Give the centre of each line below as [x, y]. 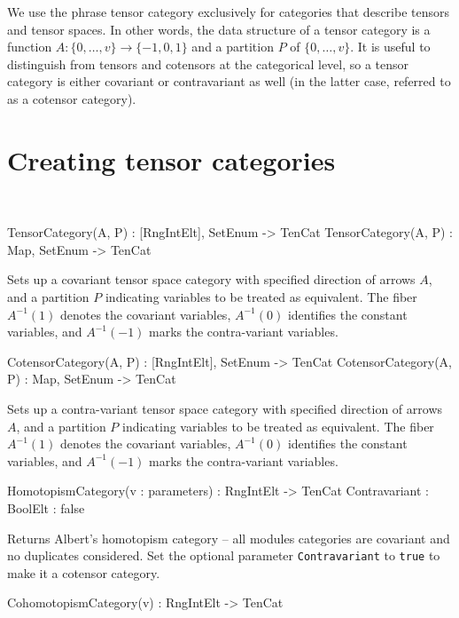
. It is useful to [390, 47]
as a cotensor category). [72, 98]
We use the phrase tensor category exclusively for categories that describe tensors [228, 12]
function [30, 47]
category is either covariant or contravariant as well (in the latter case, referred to [229, 81]
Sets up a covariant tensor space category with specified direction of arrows [211, 279]
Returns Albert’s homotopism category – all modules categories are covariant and [229, 538]
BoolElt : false [46, 508]
